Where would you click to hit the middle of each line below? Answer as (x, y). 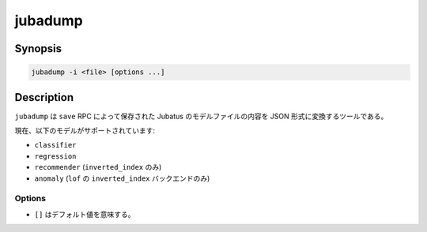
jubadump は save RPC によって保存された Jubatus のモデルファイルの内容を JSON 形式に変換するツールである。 (201, 116)
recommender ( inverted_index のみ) (98, 167)
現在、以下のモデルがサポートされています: (85, 131)
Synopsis (38, 49)
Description (44, 97)
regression (55, 156)
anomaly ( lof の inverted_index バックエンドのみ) (122, 178)
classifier (55, 145)
